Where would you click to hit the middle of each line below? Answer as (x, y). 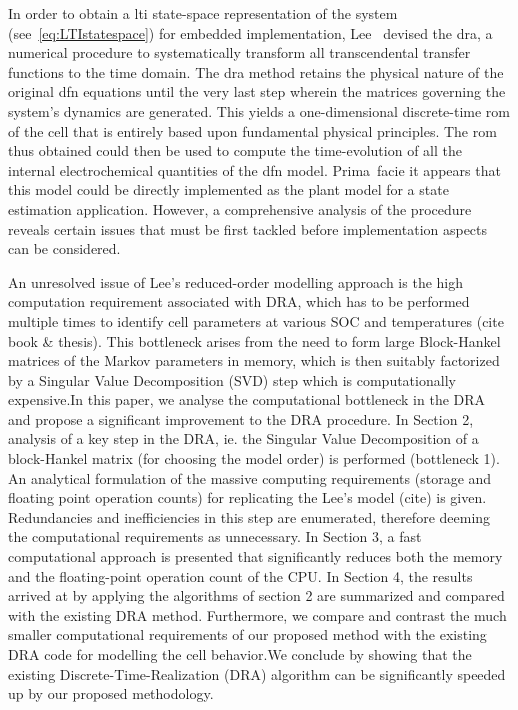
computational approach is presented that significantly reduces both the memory (255, 556)
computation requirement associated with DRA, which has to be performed (239, 301)
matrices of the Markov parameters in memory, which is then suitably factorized (254, 360)
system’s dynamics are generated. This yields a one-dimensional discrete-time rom (259, 110)
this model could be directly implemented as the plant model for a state (228, 189)
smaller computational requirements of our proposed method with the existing (247, 634)
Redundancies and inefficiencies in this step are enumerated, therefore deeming (249, 516)
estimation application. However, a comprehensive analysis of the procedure (240, 208)
